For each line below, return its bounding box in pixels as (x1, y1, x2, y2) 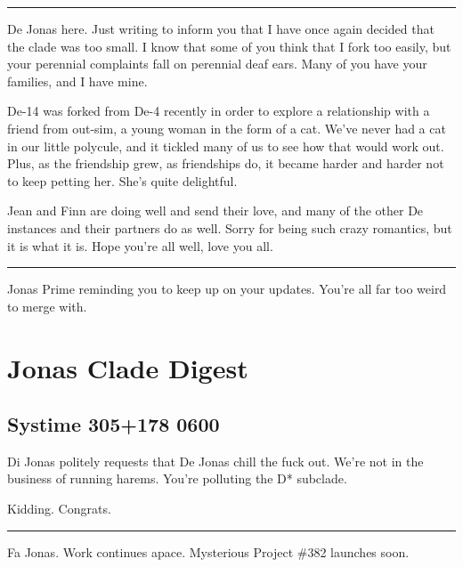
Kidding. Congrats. (7, 499, 111, 518)
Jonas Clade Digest (7, 349, 248, 385)
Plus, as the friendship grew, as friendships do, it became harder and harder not (7, 154, 444, 173)
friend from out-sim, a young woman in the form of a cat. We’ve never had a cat (7, 118, 446, 137)
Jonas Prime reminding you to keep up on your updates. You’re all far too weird (7, 279, 447, 298)
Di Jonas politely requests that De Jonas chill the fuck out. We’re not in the (7, 451, 424, 470)
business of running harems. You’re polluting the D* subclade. (7, 469, 347, 488)
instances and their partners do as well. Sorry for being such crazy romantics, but (7, 218, 452, 237)
